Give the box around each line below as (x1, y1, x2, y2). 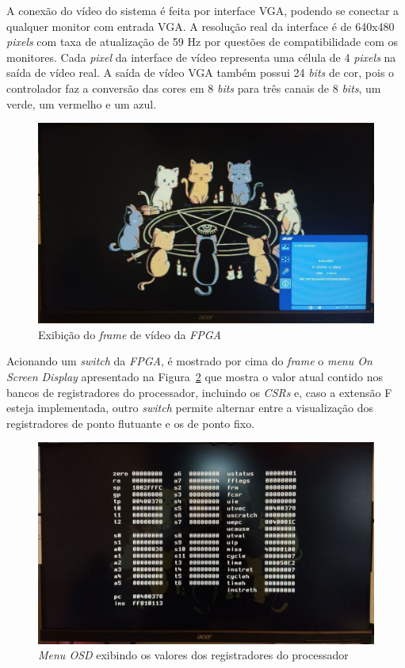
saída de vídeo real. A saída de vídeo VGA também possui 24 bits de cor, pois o (6, 64, 395, 81)
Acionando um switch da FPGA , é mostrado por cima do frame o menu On (6, 353, 373, 369)
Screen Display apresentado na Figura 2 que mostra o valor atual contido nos (6, 368, 384, 384)
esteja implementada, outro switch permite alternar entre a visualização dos (6, 399, 374, 416)
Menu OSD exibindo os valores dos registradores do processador (38, 647, 349, 663)
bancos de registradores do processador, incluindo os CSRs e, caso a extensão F (6, 384, 392, 400)
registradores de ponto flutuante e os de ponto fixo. (6, 414, 255, 431)
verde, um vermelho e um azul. (6, 95, 157, 112)
